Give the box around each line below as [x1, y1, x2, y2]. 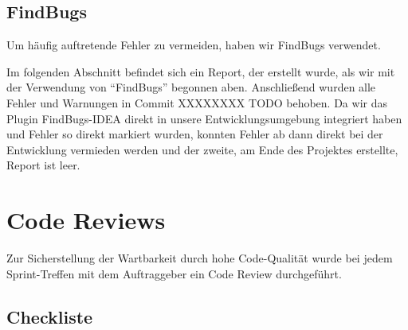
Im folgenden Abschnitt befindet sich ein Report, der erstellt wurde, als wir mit [6, 63, 395, 80]
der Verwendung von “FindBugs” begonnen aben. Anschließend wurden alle [6, 79, 376, 95]
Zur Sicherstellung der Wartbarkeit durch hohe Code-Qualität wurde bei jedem [6, 250, 393, 266]
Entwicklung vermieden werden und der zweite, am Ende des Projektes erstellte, [6, 141, 398, 157]
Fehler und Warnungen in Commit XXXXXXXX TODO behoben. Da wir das [6, 94, 387, 111]
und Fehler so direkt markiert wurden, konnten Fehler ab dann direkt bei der [6, 126, 383, 142]
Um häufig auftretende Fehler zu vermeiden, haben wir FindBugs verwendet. [6, 37, 381, 53]
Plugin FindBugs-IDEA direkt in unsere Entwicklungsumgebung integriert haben [6, 110, 402, 126]
